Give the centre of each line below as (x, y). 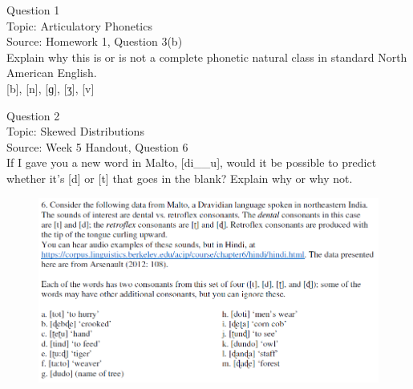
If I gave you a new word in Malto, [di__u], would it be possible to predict (192, 162)
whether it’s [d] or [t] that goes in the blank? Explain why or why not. (180, 178)
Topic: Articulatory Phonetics (79, 25)
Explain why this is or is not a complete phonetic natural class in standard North (207, 57)
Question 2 (33, 115)
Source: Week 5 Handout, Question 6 (97, 146)
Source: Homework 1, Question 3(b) (95, 41)
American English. (52, 73)
